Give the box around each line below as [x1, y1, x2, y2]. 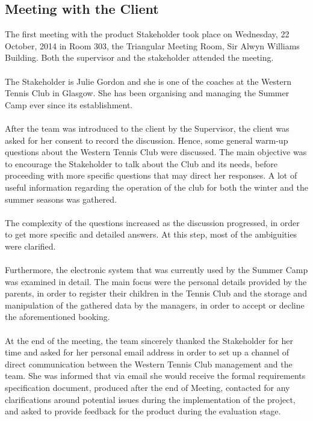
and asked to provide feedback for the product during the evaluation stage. [5, 405, 281, 417]
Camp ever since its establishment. [5, 98, 133, 111]
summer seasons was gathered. [5, 192, 117, 205]
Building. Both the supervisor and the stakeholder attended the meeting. [5, 51, 274, 64]
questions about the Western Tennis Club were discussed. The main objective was [5, 146, 307, 158]
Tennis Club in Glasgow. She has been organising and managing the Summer [5, 87, 290, 99]
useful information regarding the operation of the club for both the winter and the [5, 180, 308, 193]
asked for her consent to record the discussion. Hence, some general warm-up [5, 134, 288, 146]
